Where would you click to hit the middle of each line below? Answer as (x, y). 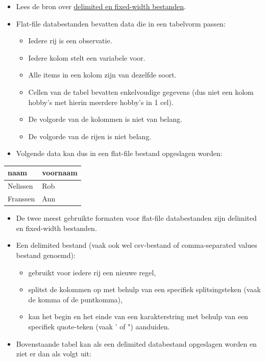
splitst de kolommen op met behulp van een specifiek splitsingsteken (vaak (144, 289)
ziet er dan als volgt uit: (54, 354)
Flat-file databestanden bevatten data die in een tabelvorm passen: (121, 23)
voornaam (60, 173)
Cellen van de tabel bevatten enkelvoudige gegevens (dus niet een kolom (141, 92)
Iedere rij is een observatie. (70, 41)
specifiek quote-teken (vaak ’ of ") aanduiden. (99, 326)
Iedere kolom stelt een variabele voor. (87, 57)
